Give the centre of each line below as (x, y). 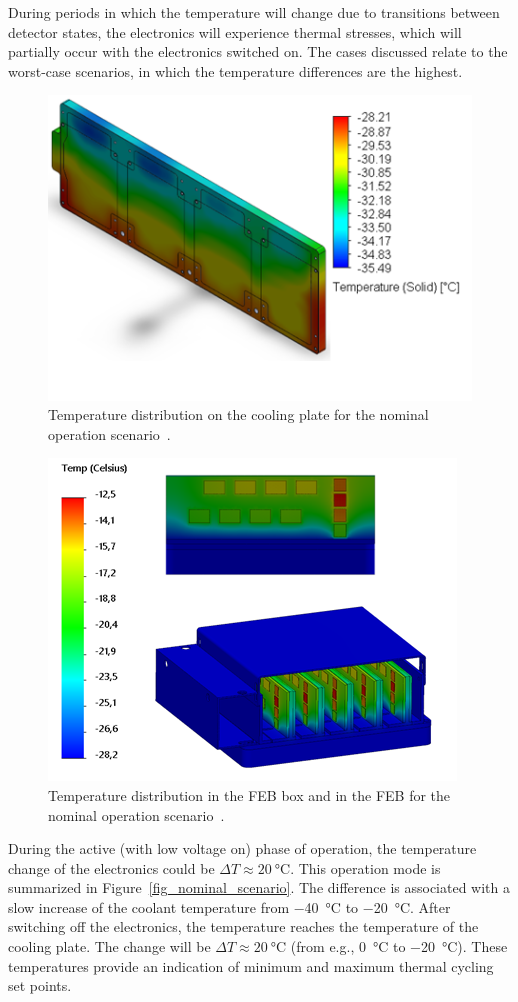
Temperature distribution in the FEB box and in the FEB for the (249, 794)
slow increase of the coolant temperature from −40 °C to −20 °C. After (229, 906)
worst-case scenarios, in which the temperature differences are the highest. (235, 70)
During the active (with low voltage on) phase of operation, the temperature (242, 848)
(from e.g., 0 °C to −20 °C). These (399, 946)
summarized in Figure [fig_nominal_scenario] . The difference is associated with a (259, 887)
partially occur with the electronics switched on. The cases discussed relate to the (258, 51)
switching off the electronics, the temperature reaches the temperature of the (243, 926)
